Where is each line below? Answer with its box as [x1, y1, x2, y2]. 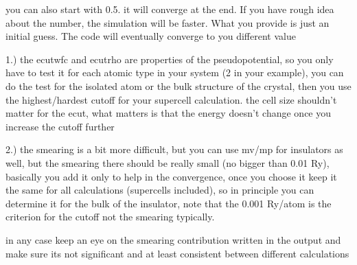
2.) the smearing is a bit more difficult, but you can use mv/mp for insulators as [5, 142, 343, 157]
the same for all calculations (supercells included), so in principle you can [5, 183, 314, 197]
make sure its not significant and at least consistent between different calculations [5, 246, 349, 260]
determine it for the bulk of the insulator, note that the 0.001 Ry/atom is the [5, 196, 332, 210]
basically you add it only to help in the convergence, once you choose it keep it [5, 169, 337, 183]
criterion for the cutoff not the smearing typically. [5, 209, 215, 224]
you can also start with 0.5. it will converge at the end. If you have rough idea [5, 2, 334, 16]
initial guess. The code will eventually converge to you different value [5, 29, 296, 43]
